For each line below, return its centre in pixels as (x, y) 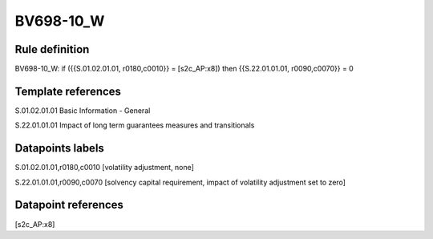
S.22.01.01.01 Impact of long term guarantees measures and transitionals (135, 125)
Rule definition (52, 49)
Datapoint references (69, 205)
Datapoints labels (59, 148)
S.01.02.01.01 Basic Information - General (83, 110)
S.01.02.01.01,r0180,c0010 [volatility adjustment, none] (104, 168)
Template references (68, 91)
